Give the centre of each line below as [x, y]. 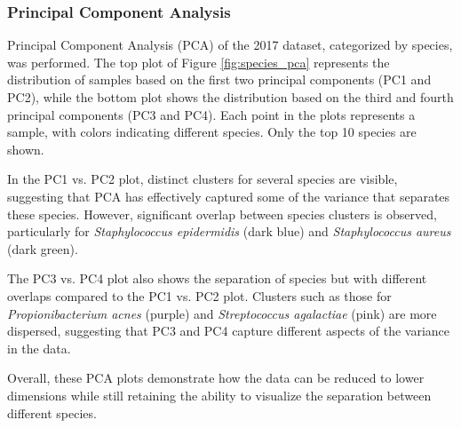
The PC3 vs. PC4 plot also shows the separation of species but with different [217, 278]
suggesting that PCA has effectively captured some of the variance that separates [229, 196]
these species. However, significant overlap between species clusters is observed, [222, 214]
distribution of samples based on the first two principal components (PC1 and [219, 79]
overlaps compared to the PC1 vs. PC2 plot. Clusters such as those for [199, 295]
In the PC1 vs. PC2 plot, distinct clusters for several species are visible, [203, 179]
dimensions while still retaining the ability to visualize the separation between [219, 395]
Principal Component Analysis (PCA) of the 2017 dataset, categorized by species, [230, 45]
